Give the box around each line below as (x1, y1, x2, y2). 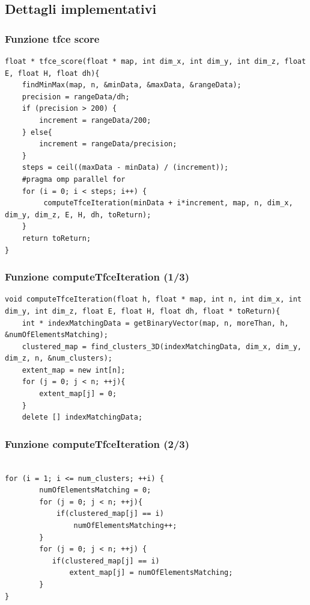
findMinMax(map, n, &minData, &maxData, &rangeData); (22, 81, 242, 90)
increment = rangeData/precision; (39, 140, 177, 149)
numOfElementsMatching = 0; (39, 486, 151, 495)
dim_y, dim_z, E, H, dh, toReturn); (5, 210, 151, 219)
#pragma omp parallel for (22, 175, 126, 184)
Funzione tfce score (5, 31, 100, 46)
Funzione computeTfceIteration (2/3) (5, 436, 190, 451)
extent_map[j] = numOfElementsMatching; (69, 568, 233, 577)
